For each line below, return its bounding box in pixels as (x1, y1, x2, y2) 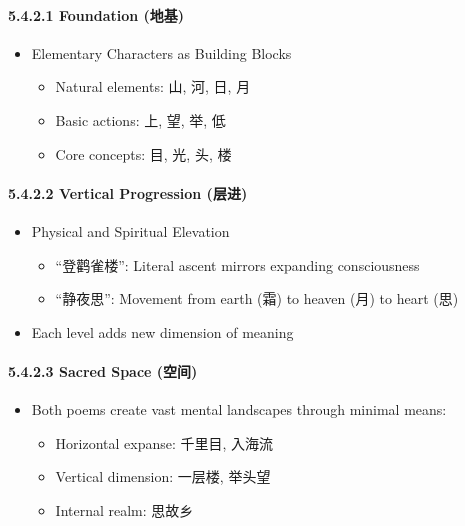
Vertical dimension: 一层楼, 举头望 (55, 466, 271, 487)
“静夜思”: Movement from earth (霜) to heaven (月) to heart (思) (55, 288, 459, 309)
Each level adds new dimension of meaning (31, 321, 294, 342)
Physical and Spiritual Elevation (31, 220, 230, 241)
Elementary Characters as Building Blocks (31, 42, 292, 63)
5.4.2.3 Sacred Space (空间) (8, 360, 198, 381)
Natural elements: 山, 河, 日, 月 (55, 76, 251, 97)
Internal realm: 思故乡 (55, 499, 194, 520)
